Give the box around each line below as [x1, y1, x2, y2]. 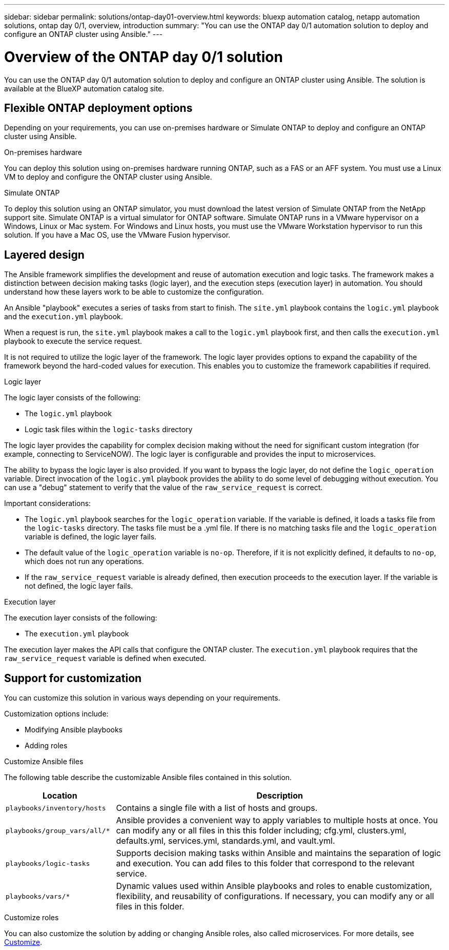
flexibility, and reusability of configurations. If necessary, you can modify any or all [116, 891, 434, 902]
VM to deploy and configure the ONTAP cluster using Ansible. [4, 172, 212, 182]
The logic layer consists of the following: [4, 393, 141, 402]
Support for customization [4, 671, 142, 685]
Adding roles [25, 741, 68, 750]
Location [42, 790, 77, 801]
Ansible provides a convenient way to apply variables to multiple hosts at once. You [116, 815, 438, 826]
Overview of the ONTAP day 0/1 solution [4, 48, 283, 66]
